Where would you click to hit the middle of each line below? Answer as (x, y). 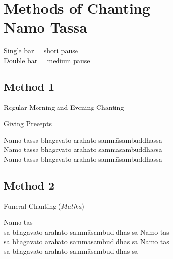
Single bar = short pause (41, 51)
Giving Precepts (28, 123)
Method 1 (29, 86)
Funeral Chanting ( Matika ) (44, 205)
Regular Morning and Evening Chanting (64, 107)
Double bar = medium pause (47, 60)
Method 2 (29, 185)
